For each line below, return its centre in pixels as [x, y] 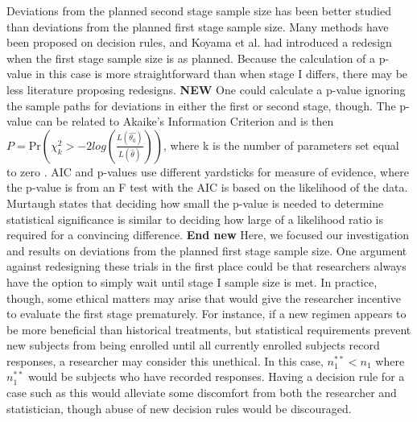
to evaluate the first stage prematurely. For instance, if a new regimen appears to [206, 314]
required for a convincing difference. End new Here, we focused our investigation [208, 235]
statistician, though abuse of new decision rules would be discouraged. [179, 408]
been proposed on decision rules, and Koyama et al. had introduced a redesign [199, 42]
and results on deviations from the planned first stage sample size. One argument [207, 250]
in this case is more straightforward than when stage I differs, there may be [222, 74]
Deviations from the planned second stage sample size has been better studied [199, 10]
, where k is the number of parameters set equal [281, 145]
